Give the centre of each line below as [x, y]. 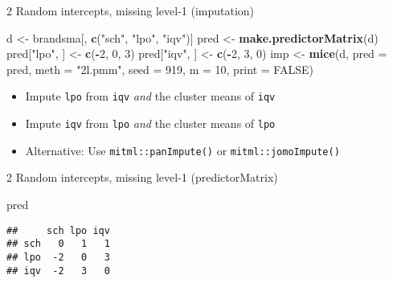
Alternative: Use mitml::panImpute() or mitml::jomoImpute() [182, 150]
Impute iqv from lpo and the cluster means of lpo [150, 123]
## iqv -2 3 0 [58, 271]
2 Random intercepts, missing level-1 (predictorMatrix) [142, 177]
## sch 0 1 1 [58, 244]
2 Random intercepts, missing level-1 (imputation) [131, 10]
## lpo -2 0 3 [58, 257]
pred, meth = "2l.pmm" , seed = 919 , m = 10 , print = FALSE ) [160, 69]
